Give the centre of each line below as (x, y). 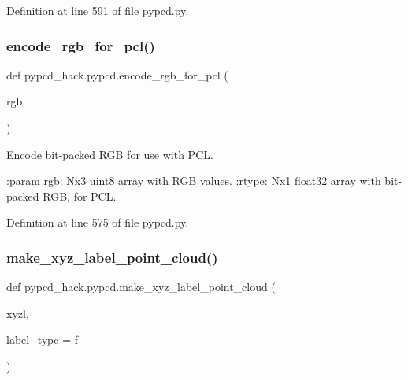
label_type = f (43, 339)
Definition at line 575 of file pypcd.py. (98, 222)
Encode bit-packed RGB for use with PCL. (110, 154)
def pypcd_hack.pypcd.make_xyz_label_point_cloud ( (141, 287)
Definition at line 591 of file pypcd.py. (98, 10)
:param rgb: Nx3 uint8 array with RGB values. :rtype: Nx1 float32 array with (194, 181)
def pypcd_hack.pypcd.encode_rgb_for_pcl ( (117, 74)
